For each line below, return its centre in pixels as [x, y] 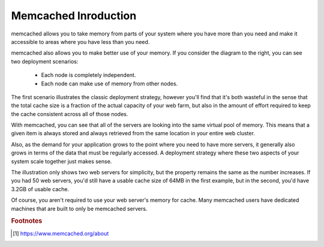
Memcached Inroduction [74, 16]
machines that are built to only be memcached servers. [79, 209]
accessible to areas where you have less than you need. [80, 41]
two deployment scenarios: [45, 61]
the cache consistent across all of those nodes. [70, 114]
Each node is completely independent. [88, 75]
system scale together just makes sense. [61, 161]
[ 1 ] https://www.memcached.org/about [61, 233]
